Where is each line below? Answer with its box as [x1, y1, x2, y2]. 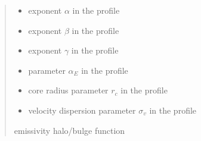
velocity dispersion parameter [28, 104, 136, 116]
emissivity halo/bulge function [14, 124, 125, 136]
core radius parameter [28, 84, 109, 96]
